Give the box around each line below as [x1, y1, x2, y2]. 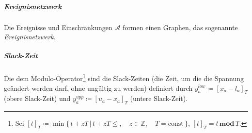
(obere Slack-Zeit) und [4, 93, 71, 103]
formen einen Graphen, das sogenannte [123, 22, 238, 32]
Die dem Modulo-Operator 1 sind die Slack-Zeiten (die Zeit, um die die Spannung [4, 72, 244, 83]
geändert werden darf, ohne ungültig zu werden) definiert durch [4, 83, 193, 93]
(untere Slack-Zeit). [130, 93, 188, 103]
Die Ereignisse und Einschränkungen [4, 22, 112, 32]
